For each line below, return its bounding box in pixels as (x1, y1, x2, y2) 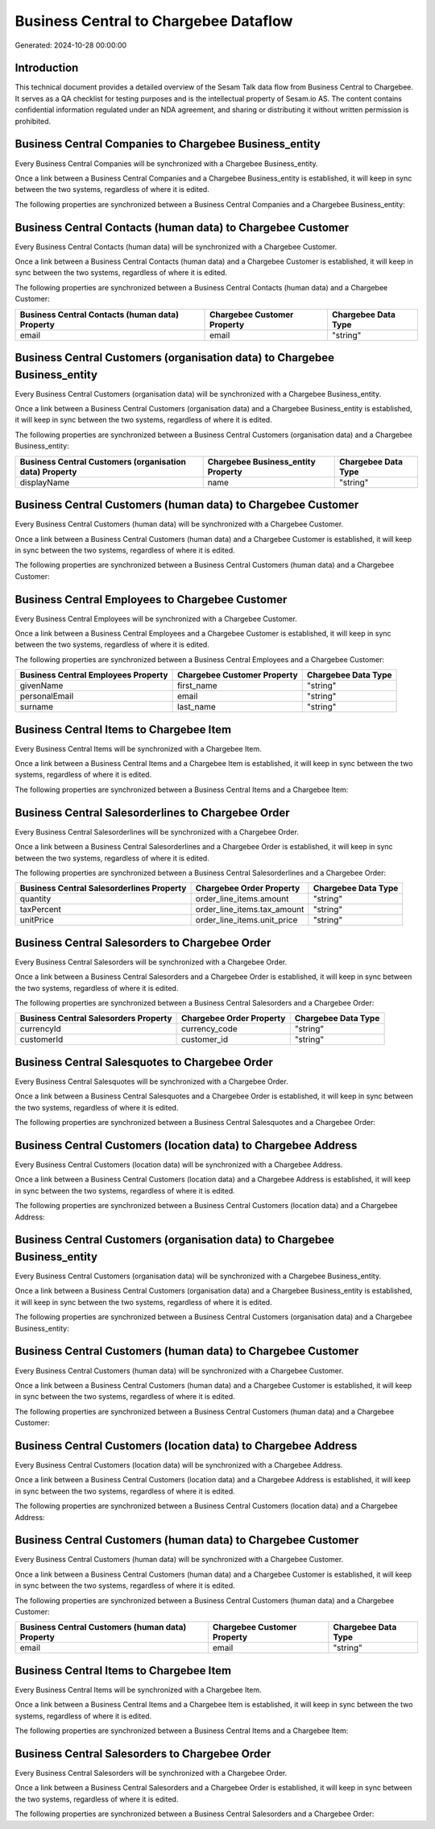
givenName (19, 680, 64, 691)
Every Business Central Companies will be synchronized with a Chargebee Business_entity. (14, 158, 318, 169)
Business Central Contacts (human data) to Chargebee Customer (14, 220, 350, 234)
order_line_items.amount (195, 894, 289, 905)
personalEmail (19, 690, 74, 702)
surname (19, 702, 54, 713)
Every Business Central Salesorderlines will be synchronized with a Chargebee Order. (14, 827, 300, 836)
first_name (177, 680, 217, 691)
